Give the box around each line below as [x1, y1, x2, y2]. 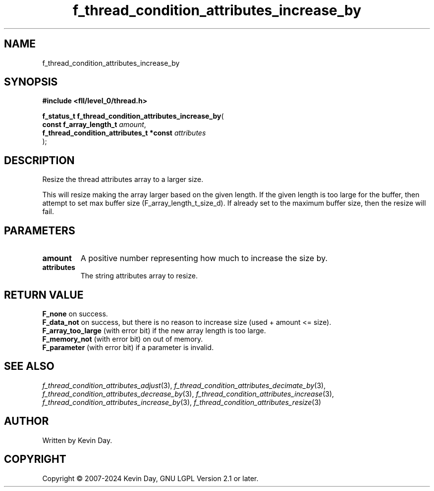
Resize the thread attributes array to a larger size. [42, 175, 204, 184]
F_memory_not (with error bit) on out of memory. [42, 334, 203, 343]
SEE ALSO [4, 360, 54, 373]
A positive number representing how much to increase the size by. [80, 253, 328, 264]
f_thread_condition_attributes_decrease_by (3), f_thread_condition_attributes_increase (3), [42, 389, 334, 398]
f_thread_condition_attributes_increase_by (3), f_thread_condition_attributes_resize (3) [42, 398, 322, 406]
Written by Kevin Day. [42, 436, 112, 445]
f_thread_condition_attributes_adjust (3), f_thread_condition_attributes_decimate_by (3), [42, 381, 326, 390]
